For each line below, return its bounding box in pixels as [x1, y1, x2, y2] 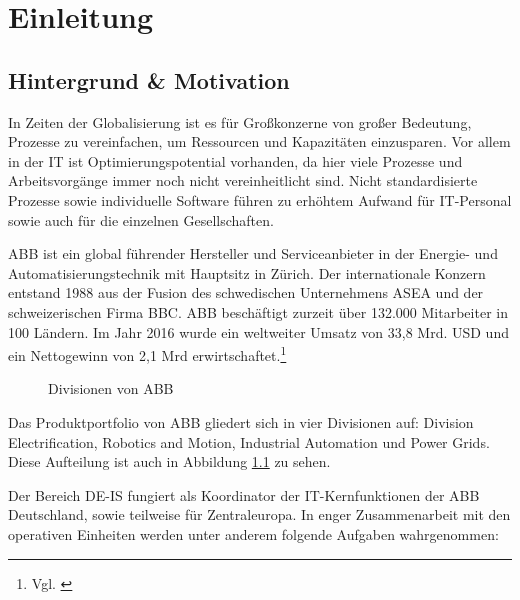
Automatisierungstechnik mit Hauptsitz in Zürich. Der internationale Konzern [8, 262, 486, 283]
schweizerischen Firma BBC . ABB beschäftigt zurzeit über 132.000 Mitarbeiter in [8, 301, 508, 322]
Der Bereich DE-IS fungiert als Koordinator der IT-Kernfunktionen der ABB [8, 484, 480, 505]
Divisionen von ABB [48, 378, 174, 399]
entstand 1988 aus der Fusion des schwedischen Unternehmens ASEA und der [8, 282, 484, 303]
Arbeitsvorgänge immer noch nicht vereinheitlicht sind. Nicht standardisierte [8, 170, 478, 191]
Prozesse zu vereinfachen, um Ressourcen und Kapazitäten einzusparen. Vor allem [8, 131, 511, 152]
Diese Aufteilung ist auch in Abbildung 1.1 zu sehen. [8, 451, 331, 472]
